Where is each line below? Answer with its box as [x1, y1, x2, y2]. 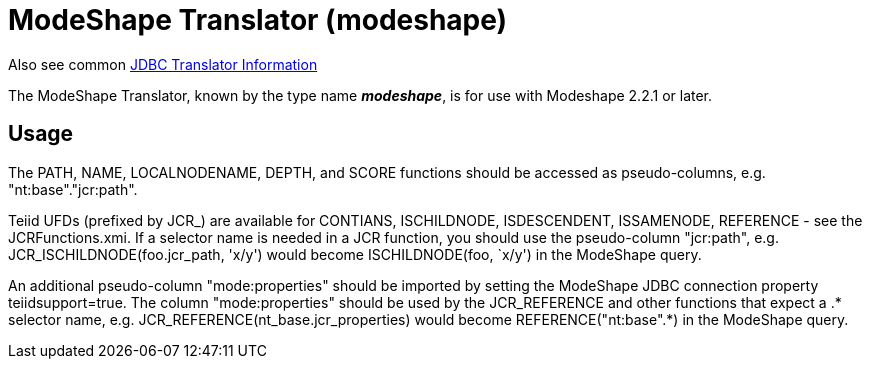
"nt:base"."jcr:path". [8, 180, 138, 198]
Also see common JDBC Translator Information [8, 55, 318, 73]
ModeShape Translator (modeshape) [8, 3, 508, 37]
